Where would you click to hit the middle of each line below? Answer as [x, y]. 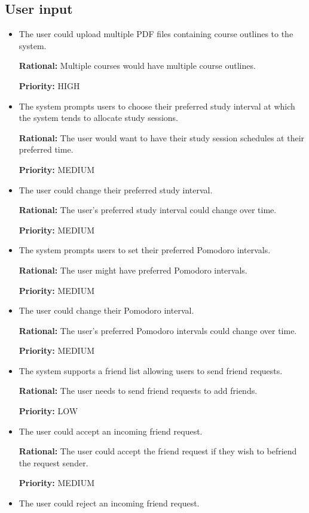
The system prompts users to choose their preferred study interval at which [157, 106]
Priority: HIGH [49, 85]
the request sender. [53, 462]
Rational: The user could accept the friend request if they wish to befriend [158, 451]
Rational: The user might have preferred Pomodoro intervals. [133, 270]
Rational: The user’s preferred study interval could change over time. [148, 210]
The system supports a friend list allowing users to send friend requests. [151, 370]
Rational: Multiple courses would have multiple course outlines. [137, 66]
